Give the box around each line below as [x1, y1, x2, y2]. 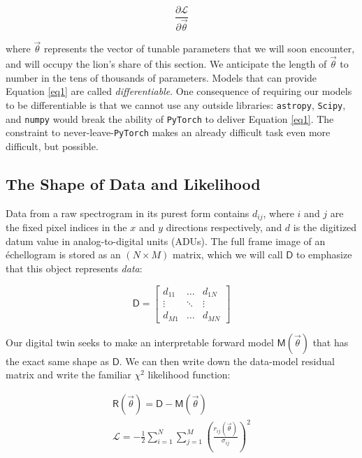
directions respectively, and [166, 220, 282, 235]
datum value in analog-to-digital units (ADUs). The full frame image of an [6, 233, 326, 248]
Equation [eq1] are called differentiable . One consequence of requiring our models [6, 84, 352, 98]
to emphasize [296, 247, 352, 262]
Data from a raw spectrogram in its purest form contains [6, 205, 249, 220]
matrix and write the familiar [6, 367, 131, 382]
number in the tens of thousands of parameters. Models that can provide [6, 70, 317, 84]
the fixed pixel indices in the [6, 220, 127, 235]
